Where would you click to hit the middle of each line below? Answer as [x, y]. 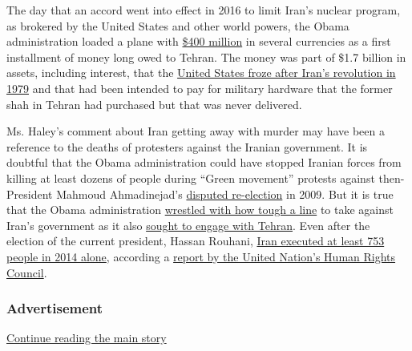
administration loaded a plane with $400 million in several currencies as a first [199, 41]
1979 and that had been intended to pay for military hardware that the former [200, 88]
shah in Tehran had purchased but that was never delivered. [154, 104]
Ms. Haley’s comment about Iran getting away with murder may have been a [196, 131]
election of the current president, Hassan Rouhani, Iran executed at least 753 [196, 241]
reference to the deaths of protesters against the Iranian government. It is [187, 146]
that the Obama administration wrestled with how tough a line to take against [200, 210]
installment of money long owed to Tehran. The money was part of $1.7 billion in [206, 56]
